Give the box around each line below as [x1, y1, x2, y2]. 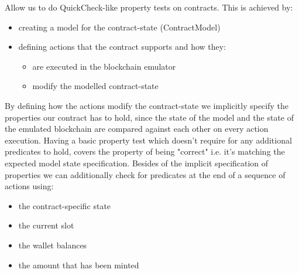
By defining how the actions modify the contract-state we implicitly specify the [5, 99, 289, 111]
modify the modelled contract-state [32, 80, 159, 92]
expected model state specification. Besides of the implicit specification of [5, 156, 269, 169]
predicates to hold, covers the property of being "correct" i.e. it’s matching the [5, 145, 285, 158]
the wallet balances [18, 238, 87, 251]
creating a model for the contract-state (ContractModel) [18, 21, 221, 33]
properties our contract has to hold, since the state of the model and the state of [5, 111, 294, 123]
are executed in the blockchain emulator [32, 60, 176, 72]
